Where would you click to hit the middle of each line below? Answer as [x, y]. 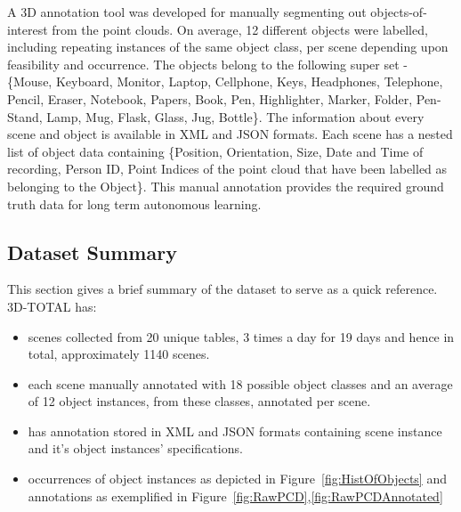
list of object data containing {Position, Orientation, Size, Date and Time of [215, 151]
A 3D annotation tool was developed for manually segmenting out [187, 12]
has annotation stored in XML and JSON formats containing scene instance [235, 431]
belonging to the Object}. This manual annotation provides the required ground [226, 186]
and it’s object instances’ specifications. [135, 448]
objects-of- [399, 12]
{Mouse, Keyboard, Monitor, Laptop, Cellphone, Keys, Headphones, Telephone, [225, 81]
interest [28, 29]
